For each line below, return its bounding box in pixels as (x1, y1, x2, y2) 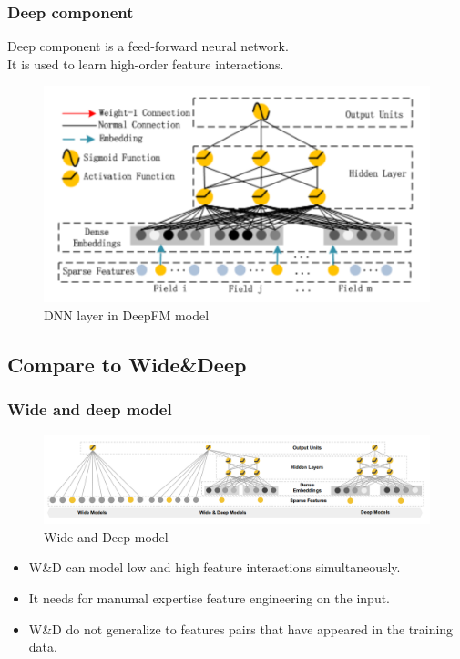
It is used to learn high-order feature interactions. (7, 54, 284, 73)
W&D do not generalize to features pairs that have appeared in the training (28, 619, 454, 638)
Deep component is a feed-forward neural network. (7, 37, 289, 56)
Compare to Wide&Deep (7, 350, 247, 378)
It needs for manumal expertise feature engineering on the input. (28, 589, 391, 608)
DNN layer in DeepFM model (44, 305, 210, 324)
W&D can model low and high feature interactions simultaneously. (28, 558, 401, 577)
